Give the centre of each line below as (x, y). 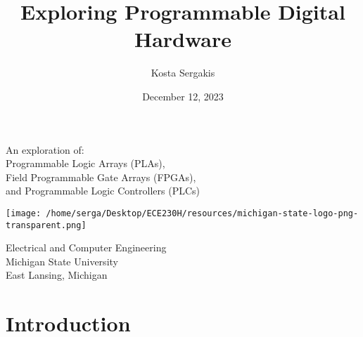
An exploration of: (45, 149)
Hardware (183, 39)
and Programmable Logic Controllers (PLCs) (103, 191)
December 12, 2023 (183, 96)
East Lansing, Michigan (57, 275)
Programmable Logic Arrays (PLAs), (85, 163)
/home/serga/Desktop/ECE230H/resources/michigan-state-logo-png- (202, 213)
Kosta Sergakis (183, 73)
